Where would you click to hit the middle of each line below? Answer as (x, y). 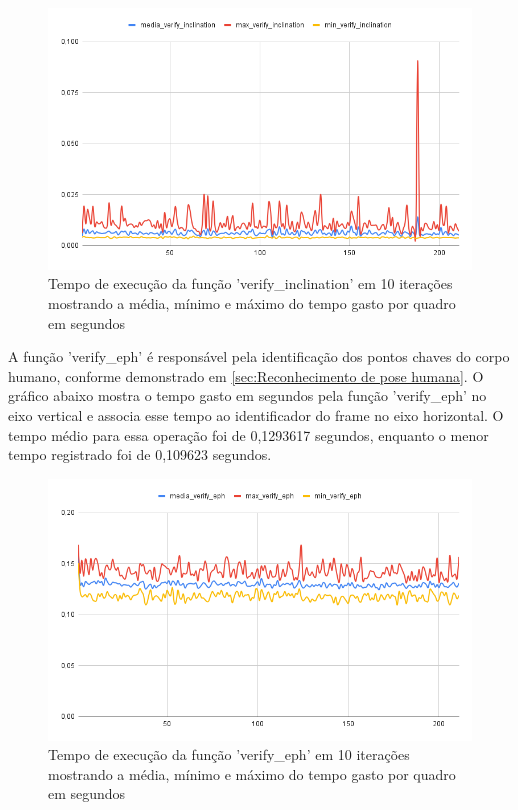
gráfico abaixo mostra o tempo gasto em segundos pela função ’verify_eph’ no (247, 395)
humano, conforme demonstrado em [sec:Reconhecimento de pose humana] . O (246, 375)
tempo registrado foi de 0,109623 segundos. (140, 454)
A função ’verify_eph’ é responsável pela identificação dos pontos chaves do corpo (259, 356)
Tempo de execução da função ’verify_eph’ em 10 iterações (229, 754)
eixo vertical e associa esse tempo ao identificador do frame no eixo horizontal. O (256, 414)
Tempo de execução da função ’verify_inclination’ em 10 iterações (250, 283)
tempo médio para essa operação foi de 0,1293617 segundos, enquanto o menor (248, 434)
